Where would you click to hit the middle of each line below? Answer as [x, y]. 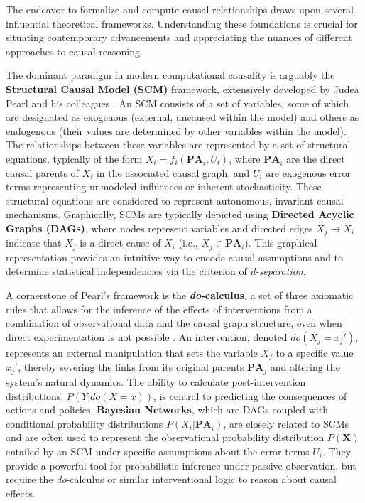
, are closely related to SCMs [286, 423]
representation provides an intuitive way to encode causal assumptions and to [175, 257]
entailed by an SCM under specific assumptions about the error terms [158, 451]
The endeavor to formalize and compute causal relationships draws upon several [180, 9]
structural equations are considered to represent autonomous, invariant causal [175, 200]
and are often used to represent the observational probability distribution [165, 437]
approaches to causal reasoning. [74, 51]
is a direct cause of [120, 243]
